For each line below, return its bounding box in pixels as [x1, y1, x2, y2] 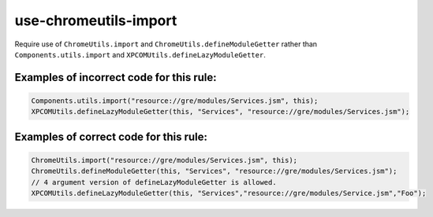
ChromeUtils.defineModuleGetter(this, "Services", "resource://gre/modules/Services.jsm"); [31, 167, 398, 176]
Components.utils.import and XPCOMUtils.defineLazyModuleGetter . [14, 50, 266, 59]
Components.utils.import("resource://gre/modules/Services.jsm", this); [31, 96, 319, 105]
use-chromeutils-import [14, 12, 177, 29]
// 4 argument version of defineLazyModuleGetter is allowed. [31, 178, 277, 186]
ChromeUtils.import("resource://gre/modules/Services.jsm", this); [31, 156, 298, 164]
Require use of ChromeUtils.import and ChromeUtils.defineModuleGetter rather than [14, 39, 318, 49]
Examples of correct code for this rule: [14, 130, 208, 143]
